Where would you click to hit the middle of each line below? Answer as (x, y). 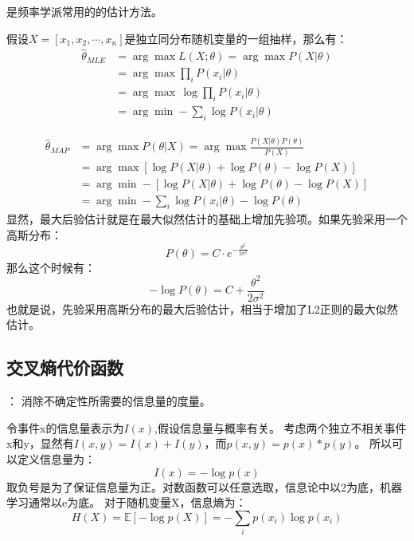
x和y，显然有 (40, 443)
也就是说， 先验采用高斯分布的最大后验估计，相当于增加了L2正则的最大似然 (202, 308)
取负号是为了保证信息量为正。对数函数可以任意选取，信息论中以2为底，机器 (204, 486)
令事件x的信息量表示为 (65, 427)
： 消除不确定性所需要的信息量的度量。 (109, 401)
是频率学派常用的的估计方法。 (84, 11)
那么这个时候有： (51, 267)
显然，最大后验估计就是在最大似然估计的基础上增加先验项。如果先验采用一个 (207, 219)
